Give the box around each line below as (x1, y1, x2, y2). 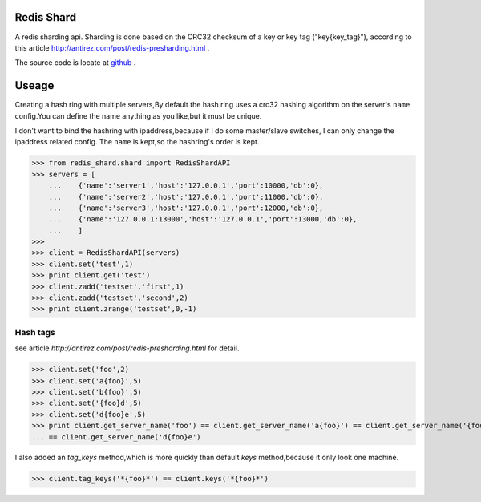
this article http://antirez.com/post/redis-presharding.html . (14, 43, 210, 52)
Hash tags (14, 326, 56, 338)
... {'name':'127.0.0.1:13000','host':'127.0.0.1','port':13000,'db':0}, (48, 215, 358, 224)
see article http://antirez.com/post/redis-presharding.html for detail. (14, 343, 240, 353)
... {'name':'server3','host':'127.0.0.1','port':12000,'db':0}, (48, 203, 324, 213)
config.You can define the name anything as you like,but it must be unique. (14, 111, 262, 120)
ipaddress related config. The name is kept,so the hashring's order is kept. (14, 137, 260, 147)
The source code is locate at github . (14, 58, 136, 67)
